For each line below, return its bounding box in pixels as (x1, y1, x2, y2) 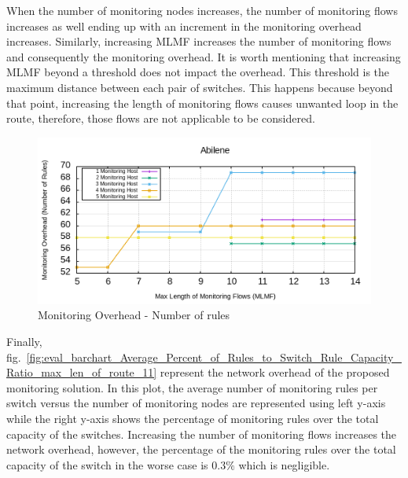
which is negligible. (238, 456, 330, 472)
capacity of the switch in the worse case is (6, 456, 208, 472)
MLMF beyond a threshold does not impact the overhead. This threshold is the (6, 64, 390, 80)
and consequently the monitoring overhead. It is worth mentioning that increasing (6, 48, 401, 64)
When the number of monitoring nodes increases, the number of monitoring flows (6, 2, 398, 18)
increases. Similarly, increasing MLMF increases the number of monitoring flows (6, 33, 391, 50)
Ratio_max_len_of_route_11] (6, 364, 157, 381)
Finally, (6, 333, 42, 349)
